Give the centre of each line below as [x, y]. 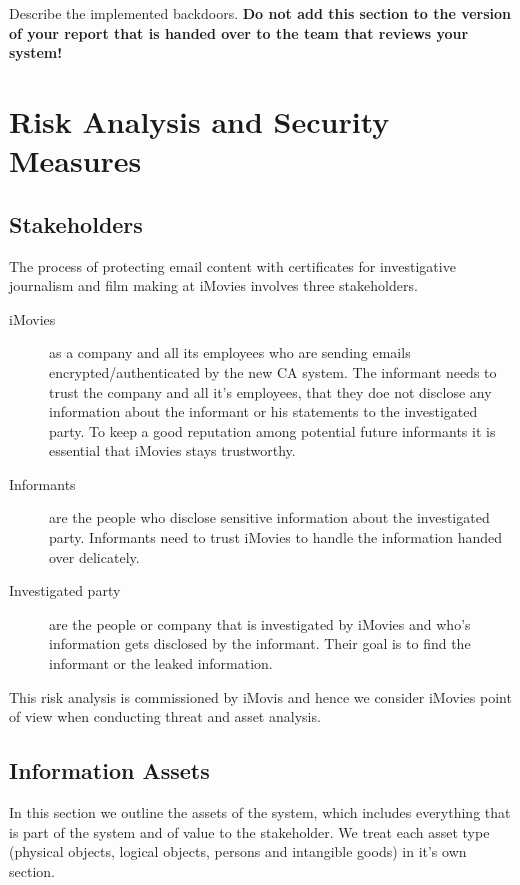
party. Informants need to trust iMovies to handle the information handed [276, 537]
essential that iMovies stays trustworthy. [172, 450]
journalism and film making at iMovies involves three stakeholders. [213, 285]
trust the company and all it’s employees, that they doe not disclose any [270, 391]
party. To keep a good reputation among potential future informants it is [272, 430]
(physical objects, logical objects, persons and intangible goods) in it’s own [238, 851]
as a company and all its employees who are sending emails [230, 352]
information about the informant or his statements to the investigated [263, 411]
